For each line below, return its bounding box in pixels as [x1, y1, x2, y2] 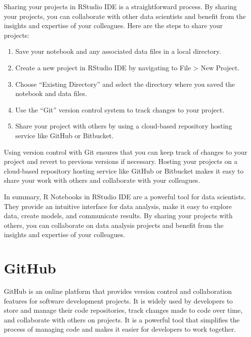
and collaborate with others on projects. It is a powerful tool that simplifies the [4, 314, 240, 324]
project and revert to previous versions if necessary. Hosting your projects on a [4, 156, 237, 166]
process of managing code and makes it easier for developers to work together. [4, 324, 236, 334]
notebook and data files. [15, 88, 87, 98]
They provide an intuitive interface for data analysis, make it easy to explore [4, 201, 232, 211]
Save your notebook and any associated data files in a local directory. [15, 46, 221, 56]
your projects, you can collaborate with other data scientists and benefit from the [4, 11, 246, 21]
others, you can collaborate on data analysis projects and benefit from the [4, 220, 224, 230]
